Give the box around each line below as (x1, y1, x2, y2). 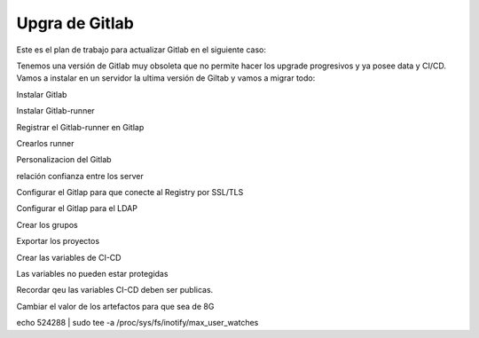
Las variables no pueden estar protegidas (16, 269, 169, 279)
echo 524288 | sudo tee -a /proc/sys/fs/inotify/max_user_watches (16, 318, 259, 328)
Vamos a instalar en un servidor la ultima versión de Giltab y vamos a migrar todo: (16, 73, 316, 83)
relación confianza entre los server (16, 170, 144, 181)
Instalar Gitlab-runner (16, 106, 95, 116)
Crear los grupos (16, 219, 79, 230)
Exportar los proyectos (16, 236, 100, 247)
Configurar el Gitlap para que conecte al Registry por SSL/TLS (16, 187, 244, 198)
